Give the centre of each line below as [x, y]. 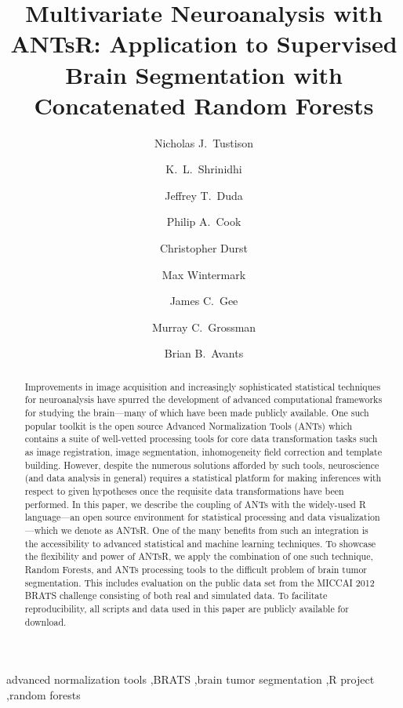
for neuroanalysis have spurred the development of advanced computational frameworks [203, 399]
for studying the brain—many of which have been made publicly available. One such [197, 413]
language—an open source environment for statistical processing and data [175, 517]
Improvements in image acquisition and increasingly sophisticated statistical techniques [203, 386]
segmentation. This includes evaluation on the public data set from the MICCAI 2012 [200, 582]
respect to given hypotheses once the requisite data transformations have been [184, 491]
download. [45, 621]
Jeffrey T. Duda [204, 195]
